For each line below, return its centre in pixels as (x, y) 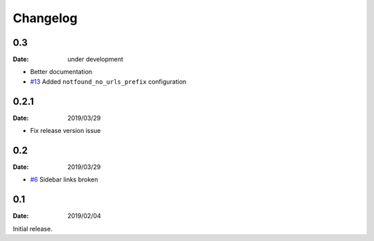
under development (96, 60)
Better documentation (61, 72)
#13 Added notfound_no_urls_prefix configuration (108, 81)
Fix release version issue (65, 131)
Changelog (45, 18)
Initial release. (33, 229)
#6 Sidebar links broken (64, 179)
